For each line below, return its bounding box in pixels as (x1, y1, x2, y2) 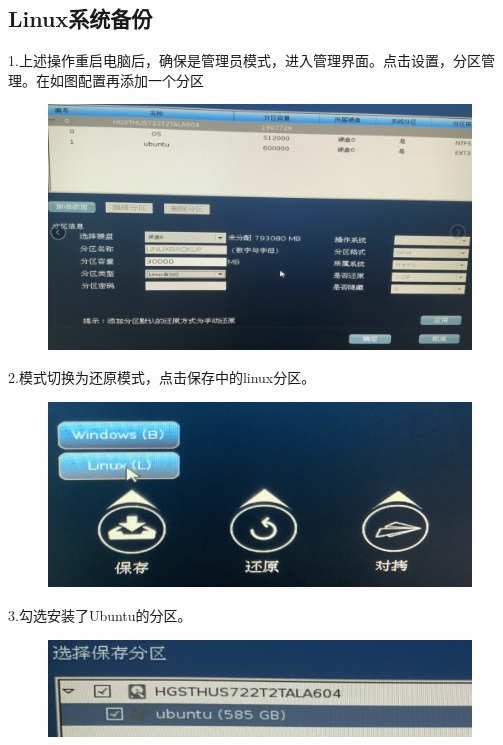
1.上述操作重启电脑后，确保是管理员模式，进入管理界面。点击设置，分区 (8, 50, 481, 71)
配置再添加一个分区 (77, 69, 204, 90)
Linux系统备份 (8, 3, 153, 34)
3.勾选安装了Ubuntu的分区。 (8, 604, 192, 625)
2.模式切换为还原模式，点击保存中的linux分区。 (8, 367, 316, 388)
